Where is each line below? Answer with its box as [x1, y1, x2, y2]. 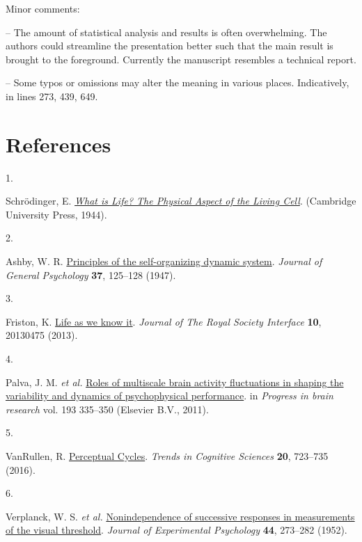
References [6, 129, 111, 158]
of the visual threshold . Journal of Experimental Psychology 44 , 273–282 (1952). [6, 523, 347, 537]
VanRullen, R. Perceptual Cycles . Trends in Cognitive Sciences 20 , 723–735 [6, 449, 329, 463]
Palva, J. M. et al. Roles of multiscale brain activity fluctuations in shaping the [6, 374, 344, 389]
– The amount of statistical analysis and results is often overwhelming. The [6, 24, 327, 39]
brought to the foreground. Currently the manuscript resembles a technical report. [6, 51, 356, 66]
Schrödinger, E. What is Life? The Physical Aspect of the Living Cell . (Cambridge [6, 193, 356, 208]
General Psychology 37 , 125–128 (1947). [6, 267, 176, 282]
